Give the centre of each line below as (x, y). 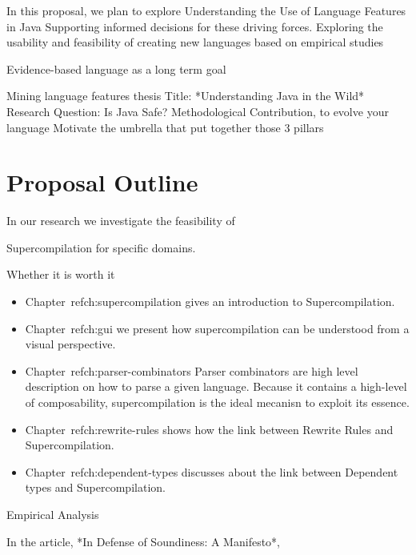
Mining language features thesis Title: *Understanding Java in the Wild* (186, 96)
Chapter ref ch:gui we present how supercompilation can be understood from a (217, 328)
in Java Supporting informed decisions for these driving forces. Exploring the (195, 26)
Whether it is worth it (61, 274)
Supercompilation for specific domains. (101, 247)
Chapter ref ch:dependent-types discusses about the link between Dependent (212, 471)
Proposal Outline (102, 182)
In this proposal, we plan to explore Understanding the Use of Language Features (206, 10)
